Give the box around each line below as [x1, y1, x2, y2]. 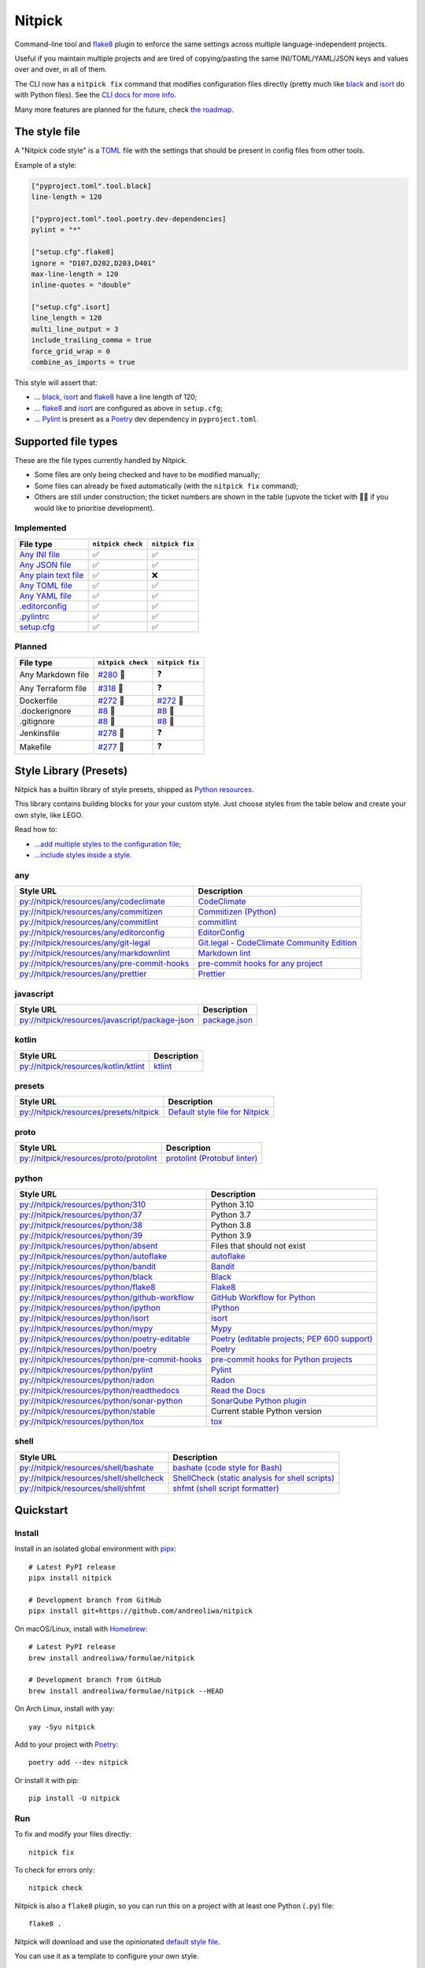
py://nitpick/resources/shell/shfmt [19, 1482, 146, 1493]
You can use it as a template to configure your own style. [14, 1951, 200, 1960]
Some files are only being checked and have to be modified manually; [34, 470, 261, 479]
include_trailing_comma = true [31, 335, 153, 345]
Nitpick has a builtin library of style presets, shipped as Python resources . [14, 785, 254, 794]
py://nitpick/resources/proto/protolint [19, 1153, 157, 1164]
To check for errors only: [14, 1865, 95, 1874]
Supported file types [14, 435, 118, 448]
